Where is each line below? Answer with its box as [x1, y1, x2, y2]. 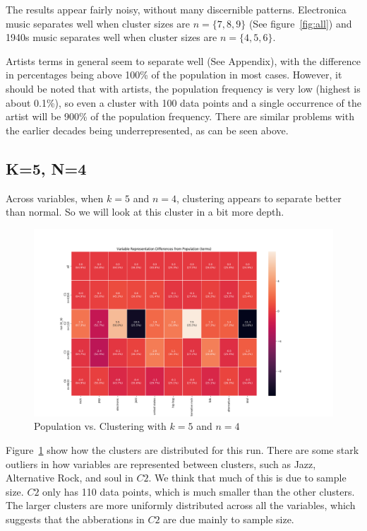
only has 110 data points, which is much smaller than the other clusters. [42, 484, 355, 498]
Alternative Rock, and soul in [6, 470, 133, 485]
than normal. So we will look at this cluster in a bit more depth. [6, 204, 284, 219]
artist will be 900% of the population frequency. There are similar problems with [6, 109, 354, 124]
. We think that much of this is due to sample [148, 470, 347, 485]
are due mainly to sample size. [163, 511, 294, 526]
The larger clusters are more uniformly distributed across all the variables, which [6, 498, 356, 513]
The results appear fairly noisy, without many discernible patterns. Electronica [6, 2, 347, 16]
